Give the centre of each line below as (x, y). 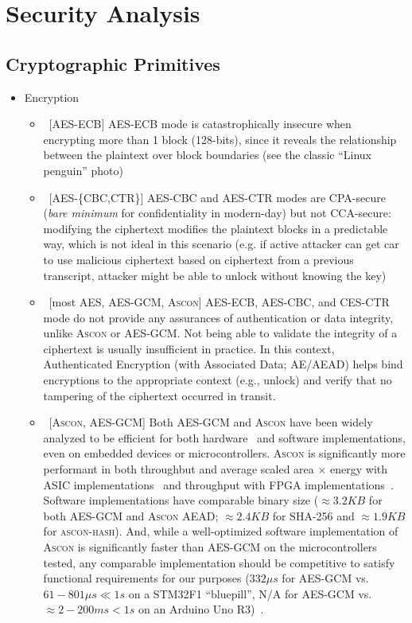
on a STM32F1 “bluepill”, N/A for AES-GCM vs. (250, 593)
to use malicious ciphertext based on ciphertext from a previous (198, 259)
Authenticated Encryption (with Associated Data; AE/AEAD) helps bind (223, 364)
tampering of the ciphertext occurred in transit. (159, 395)
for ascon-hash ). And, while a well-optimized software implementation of (221, 531)
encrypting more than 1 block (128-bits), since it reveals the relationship (220, 139)
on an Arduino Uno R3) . (201, 609)
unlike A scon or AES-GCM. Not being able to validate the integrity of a (220, 333)
